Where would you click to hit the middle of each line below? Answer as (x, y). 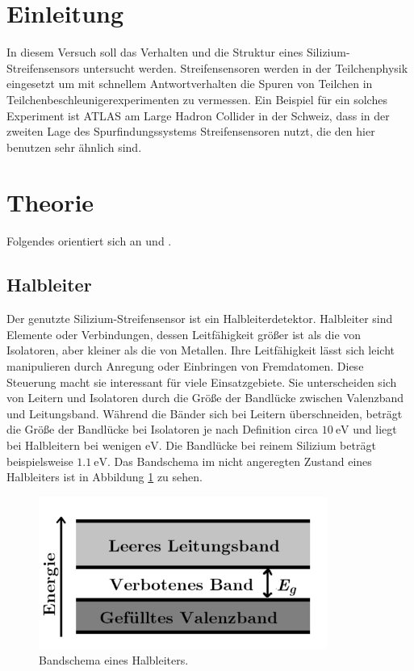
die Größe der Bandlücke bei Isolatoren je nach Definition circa (163, 429)
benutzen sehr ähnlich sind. (74, 147)
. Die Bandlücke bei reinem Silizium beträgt (267, 445)
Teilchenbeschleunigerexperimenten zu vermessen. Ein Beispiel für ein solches (197, 99)
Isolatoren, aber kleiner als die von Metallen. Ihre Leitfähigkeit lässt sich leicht (201, 350)
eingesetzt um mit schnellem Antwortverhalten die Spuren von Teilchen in (190, 84)
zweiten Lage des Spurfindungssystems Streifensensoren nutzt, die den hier (191, 131)
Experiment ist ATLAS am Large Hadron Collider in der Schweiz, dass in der (198, 115)
